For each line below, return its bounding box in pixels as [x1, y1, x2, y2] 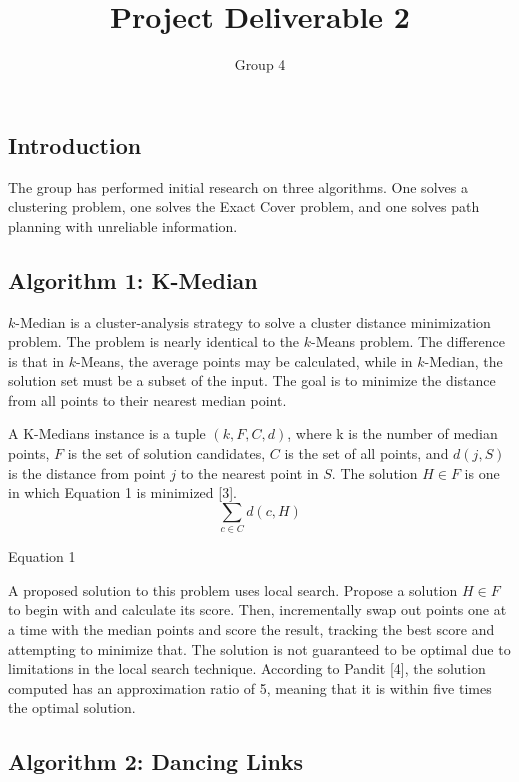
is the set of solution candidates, [67, 443, 266, 464]
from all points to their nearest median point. [8, 389, 287, 410]
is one [464, 462, 500, 483]
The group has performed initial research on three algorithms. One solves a [8, 176, 468, 197]
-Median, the [424, 350, 503, 371]
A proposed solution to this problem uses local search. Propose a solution [8, 579, 458, 600]
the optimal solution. [8, 697, 136, 718]
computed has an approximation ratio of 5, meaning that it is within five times [8, 677, 492, 698]
